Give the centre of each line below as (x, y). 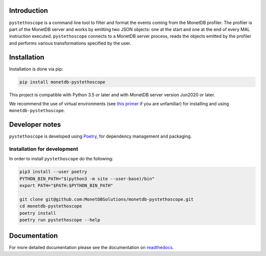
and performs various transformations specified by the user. (70, 43)
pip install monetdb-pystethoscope (62, 82)
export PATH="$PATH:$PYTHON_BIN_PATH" (66, 186)
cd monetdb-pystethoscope (51, 206)
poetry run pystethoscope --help (60, 220)
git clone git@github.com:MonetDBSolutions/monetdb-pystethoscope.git (107, 199)
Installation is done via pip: (36, 69)
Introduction (29, 11)
